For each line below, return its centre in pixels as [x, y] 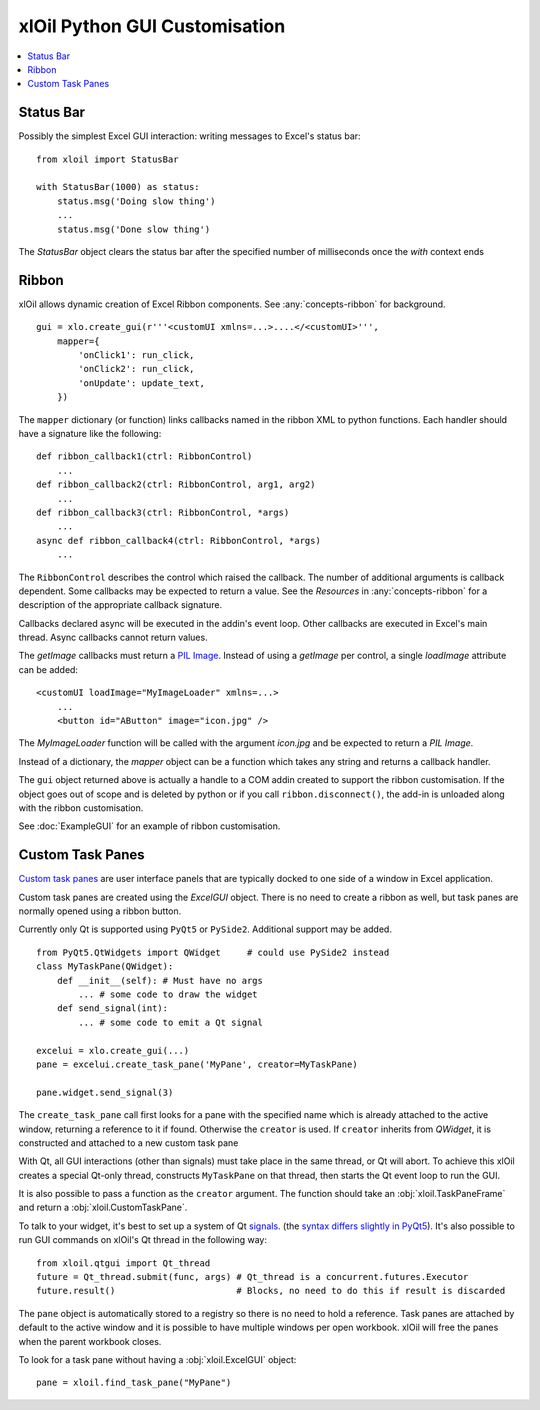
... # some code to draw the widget [168, 994]
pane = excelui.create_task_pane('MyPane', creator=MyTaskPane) [197, 1064]
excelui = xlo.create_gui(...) [113, 1050]
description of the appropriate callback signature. [120, 605]
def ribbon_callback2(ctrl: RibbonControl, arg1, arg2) [176, 484]
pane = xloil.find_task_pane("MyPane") [134, 1383]
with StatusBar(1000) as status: [118, 187]
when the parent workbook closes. [90, 1341]
